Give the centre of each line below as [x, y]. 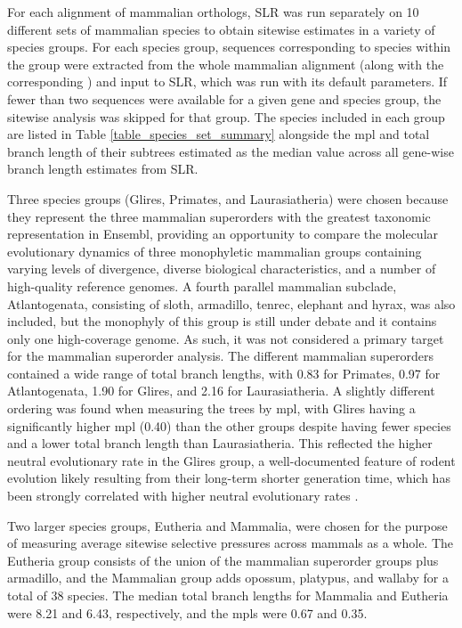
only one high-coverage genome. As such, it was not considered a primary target [226, 338]
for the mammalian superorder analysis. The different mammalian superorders [221, 356]
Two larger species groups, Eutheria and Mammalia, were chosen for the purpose [227, 525]
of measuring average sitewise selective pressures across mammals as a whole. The [231, 543]
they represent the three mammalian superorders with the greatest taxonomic [219, 216]
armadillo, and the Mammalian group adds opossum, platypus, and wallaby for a [228, 578]
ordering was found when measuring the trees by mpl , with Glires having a [211, 408]
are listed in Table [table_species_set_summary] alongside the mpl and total [219, 134]
